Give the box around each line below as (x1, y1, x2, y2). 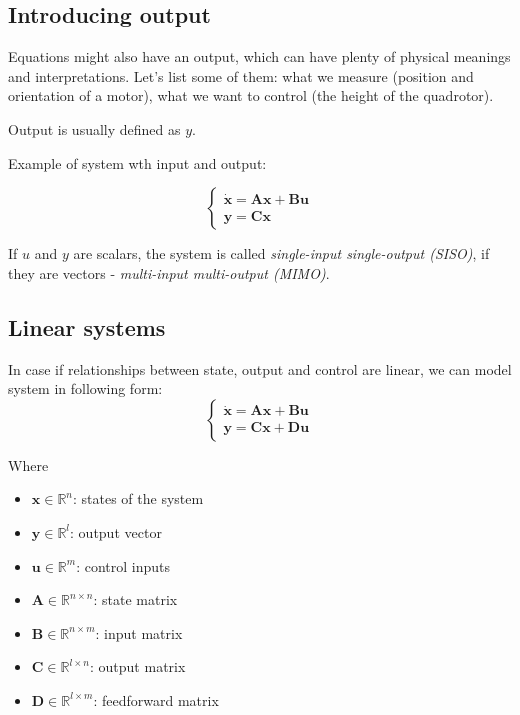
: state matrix (93, 589, 178, 610)
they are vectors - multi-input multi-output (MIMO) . (8, 262, 330, 283)
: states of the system (73, 488, 204, 509)
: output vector (70, 521, 162, 542)
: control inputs (76, 555, 171, 576)
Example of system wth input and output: (8, 152, 267, 173)
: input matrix (95, 622, 183, 643)
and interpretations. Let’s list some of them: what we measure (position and (8, 65, 474, 86)
